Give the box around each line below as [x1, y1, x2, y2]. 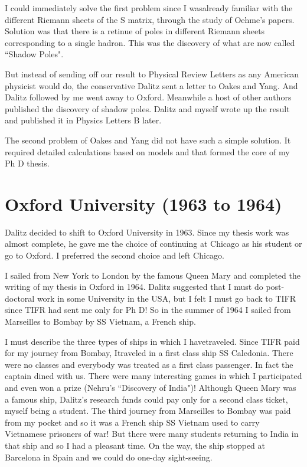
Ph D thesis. [5, 157, 50, 169]
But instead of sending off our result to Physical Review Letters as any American [5, 67, 299, 80]
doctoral [5, 292, 35, 304]
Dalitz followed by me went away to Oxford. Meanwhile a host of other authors [5, 91, 292, 103]
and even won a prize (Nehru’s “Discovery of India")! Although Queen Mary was [5, 381, 296, 393]
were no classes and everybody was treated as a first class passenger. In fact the [5, 358, 293, 370]
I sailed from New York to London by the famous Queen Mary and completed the [5, 269, 301, 281]
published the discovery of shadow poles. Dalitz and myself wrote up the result [5, 102, 290, 115]
